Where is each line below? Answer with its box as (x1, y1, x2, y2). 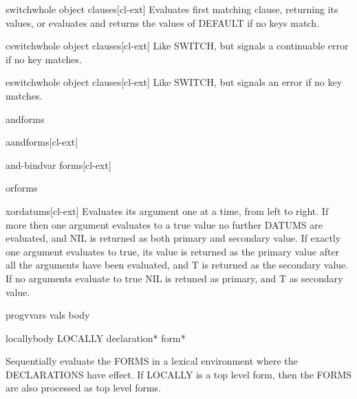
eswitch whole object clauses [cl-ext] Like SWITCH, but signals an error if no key (6, 75, 343, 89)
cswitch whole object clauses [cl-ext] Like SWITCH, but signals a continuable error (6, 38, 349, 53)
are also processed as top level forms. (6, 380, 162, 395)
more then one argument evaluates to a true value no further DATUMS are (6, 217, 323, 231)
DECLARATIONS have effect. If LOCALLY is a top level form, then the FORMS (6, 367, 352, 381)
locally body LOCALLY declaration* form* (6, 330, 186, 345)
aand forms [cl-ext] (6, 135, 78, 149)
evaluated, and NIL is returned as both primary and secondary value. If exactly (6, 231, 341, 245)
